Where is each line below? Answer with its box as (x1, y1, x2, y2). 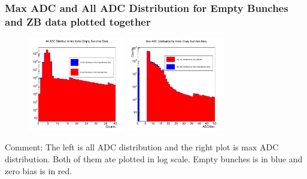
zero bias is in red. (5, 164, 72, 177)
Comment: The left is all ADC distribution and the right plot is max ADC (5, 141, 279, 153)
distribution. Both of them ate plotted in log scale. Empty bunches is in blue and (5, 152, 303, 165)
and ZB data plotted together (5, 14, 151, 29)
